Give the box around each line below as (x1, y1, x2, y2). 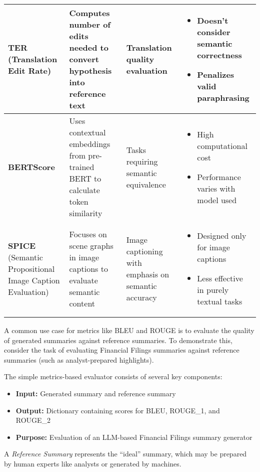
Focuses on (69, 228, 107, 240)
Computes (69, 7, 110, 19)
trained (69, 161, 94, 173)
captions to (69, 262, 108, 274)
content (69, 297, 95, 309)
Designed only (197, 230, 246, 241)
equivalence (126, 178, 166, 190)
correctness (197, 49, 242, 61)
